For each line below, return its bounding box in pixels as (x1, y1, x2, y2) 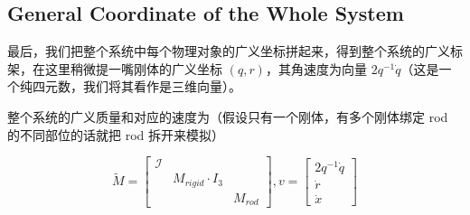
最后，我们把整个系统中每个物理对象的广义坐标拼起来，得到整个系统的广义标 (7, 42, 463, 61)
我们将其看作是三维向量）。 (82, 77, 241, 96)
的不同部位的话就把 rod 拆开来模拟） (7, 125, 224, 144)
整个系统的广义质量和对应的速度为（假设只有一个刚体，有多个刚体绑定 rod (7, 107, 448, 126)
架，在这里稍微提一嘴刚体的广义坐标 (7, 59, 222, 78)
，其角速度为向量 (265, 59, 367, 78)
